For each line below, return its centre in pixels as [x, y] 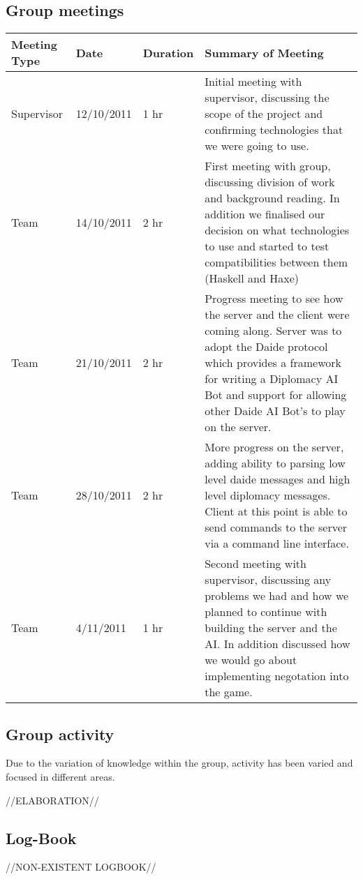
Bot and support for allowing [276, 395]
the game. [229, 692]
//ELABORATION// [52, 800]
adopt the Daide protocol [266, 347]
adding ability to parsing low [275, 463]
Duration [168, 52]
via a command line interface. [277, 543]
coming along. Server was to [273, 331]
